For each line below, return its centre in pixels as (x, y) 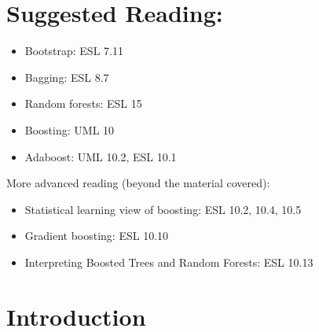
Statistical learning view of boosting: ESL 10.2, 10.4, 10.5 (163, 209)
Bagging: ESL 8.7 (67, 77)
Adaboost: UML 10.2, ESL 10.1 (101, 156)
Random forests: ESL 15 (83, 103)
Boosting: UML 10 (70, 129)
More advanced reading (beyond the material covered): (138, 183)
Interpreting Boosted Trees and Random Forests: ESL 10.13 (169, 262)
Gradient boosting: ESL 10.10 (97, 236)
